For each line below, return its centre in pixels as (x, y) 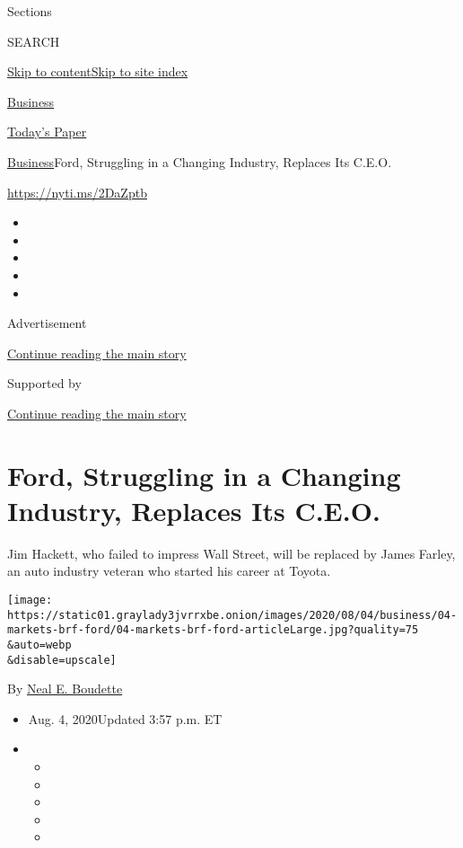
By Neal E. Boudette (65, 689)
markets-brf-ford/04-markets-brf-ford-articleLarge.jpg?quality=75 (213, 630)
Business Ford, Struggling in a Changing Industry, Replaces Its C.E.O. (200, 161)
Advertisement (47, 323)
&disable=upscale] (62, 660)
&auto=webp (39, 645)
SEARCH (34, 41)
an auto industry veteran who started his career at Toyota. (169, 571)
